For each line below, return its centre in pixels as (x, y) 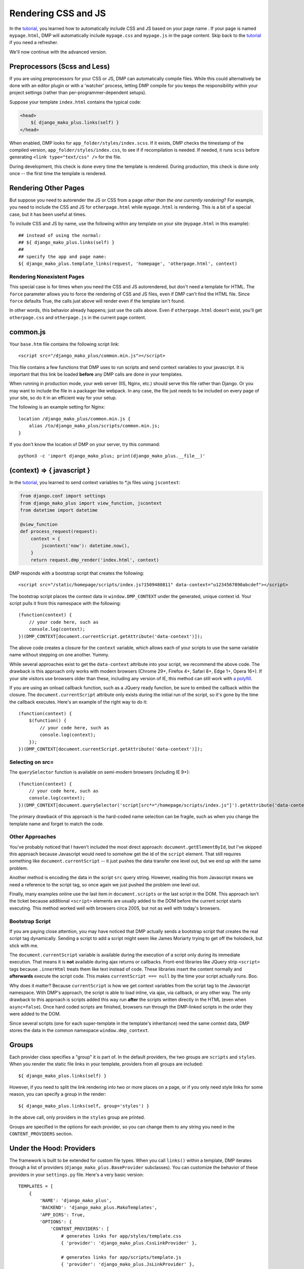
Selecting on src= (32, 762)
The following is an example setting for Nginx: (57, 407)
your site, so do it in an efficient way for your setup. (63, 398)
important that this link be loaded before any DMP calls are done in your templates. (96, 374)
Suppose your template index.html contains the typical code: (75, 102)
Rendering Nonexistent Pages (47, 277)
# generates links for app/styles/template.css (121, 1236)
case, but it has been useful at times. (48, 214)
